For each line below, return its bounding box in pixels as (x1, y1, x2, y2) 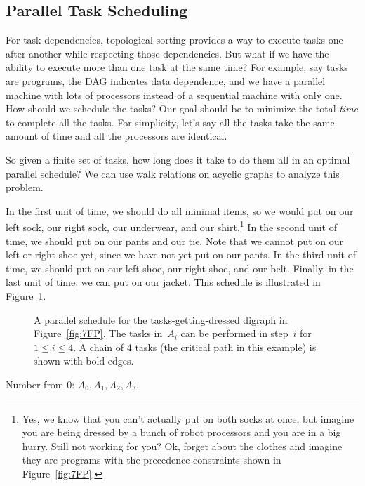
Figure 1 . (6, 288, 46, 303)
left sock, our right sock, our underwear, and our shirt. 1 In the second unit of (6, 218, 337, 234)
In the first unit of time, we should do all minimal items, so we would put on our (6, 203, 354, 218)
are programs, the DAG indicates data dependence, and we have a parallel (6, 73, 326, 88)
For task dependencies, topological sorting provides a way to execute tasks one (6, 32, 343, 47)
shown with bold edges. (34, 353, 134, 368)
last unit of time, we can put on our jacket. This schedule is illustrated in (6, 275, 321, 289)
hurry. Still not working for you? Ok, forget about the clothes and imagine (22, 438, 343, 453)
